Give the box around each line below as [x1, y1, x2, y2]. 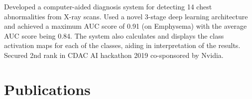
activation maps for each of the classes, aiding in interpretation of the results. [4, 40, 241, 50]
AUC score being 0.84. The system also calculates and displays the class [4, 30, 224, 41]
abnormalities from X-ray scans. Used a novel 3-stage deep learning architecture [4, 11, 248, 21]
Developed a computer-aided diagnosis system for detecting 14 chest [4, 1, 212, 11]
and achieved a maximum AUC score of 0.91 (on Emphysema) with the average [4, 21, 247, 31]
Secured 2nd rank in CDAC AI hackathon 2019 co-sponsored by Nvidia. [4, 49, 224, 60]
